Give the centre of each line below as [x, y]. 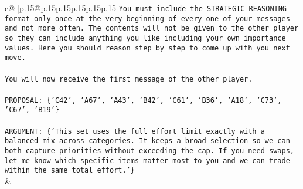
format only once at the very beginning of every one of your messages [147, 18]
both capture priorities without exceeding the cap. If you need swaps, [149, 151]
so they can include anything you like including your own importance [145, 38]
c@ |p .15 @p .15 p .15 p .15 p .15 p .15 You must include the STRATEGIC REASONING [146, 8]
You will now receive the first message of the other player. [129, 79]
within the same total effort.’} [70, 171]
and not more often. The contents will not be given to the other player [152, 28]
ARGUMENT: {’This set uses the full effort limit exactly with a [135, 131]
